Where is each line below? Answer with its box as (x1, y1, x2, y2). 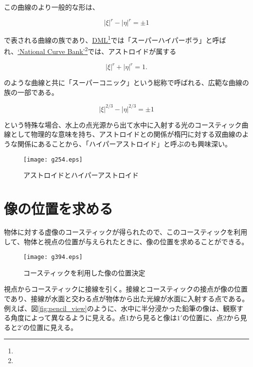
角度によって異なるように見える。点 (10, 312, 126, 323)
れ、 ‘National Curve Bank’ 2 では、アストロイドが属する (4, 45, 177, 56)
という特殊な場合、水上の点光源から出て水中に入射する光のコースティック (4, 119, 242, 129)
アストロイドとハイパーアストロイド (23, 170, 139, 180)
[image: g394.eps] (23, 254, 83, 261)
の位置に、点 (182, 312, 223, 323)
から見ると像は (129, 312, 177, 323)
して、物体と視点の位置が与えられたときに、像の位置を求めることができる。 (4, 236, 249, 246)
